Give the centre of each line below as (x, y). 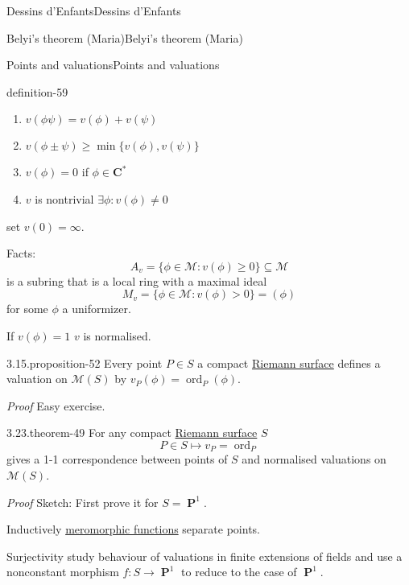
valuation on (37, 379)
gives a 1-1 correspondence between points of (117, 459)
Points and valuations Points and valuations (113, 65)
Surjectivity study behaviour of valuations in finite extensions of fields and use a (204, 556)
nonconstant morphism (63, 572)
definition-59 (37, 91)
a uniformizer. (97, 309)
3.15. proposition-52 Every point (85, 363)
